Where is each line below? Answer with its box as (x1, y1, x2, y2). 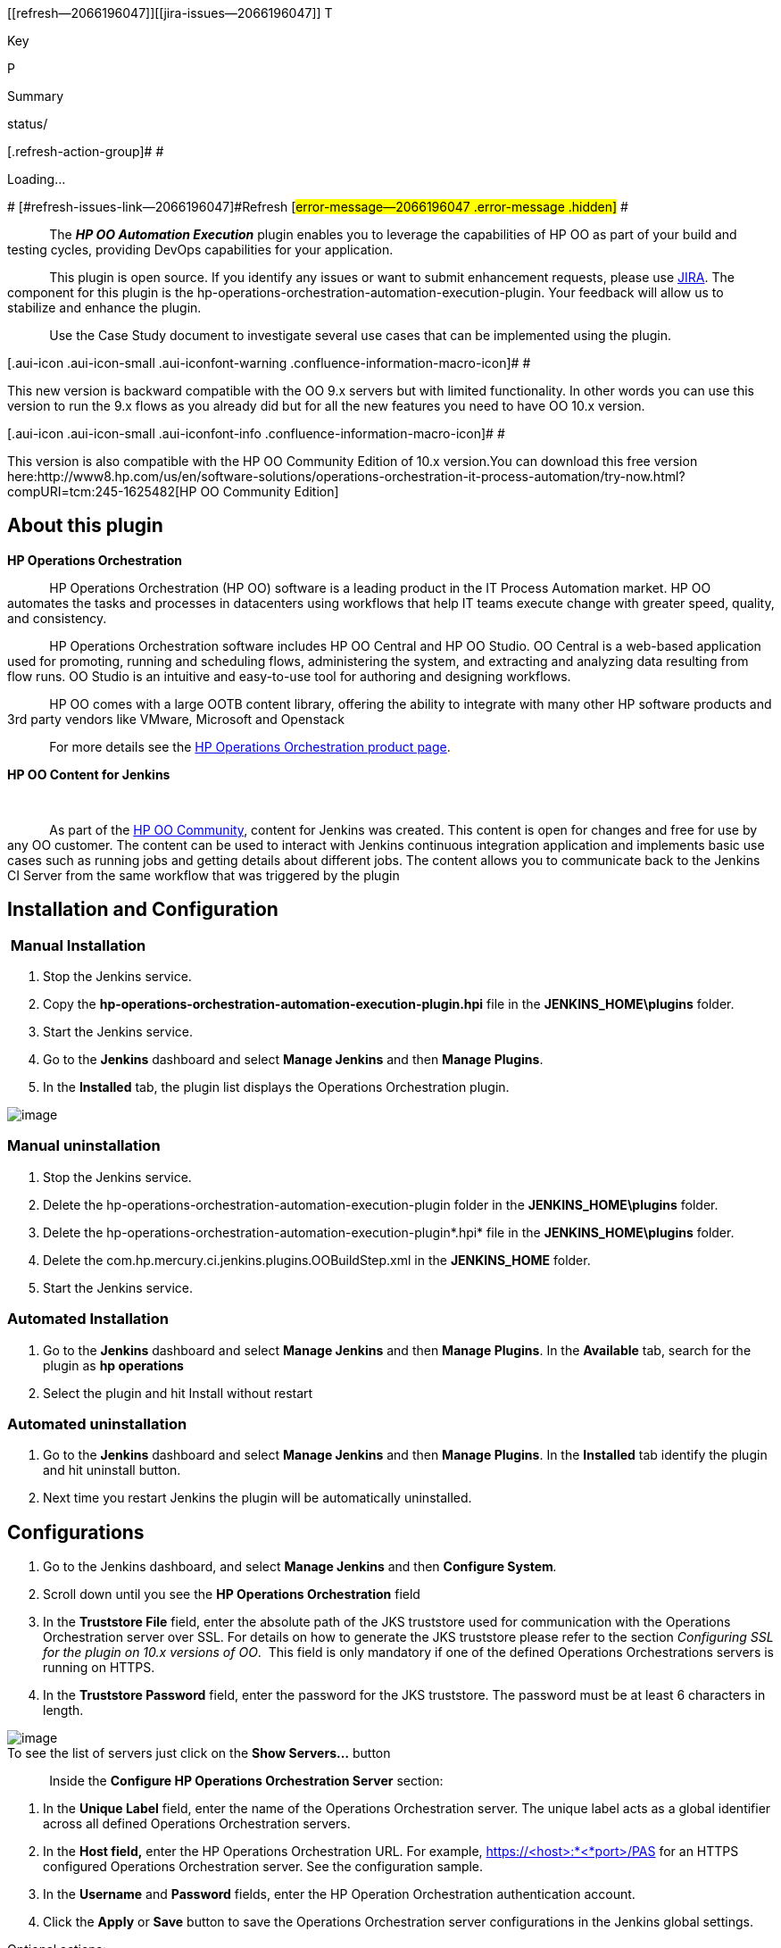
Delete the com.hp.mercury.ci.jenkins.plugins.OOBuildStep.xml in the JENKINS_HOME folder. (43, 1252, 591, 1268)
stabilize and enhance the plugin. (7, 300, 202, 315)
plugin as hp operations (43, 1357, 184, 1373)
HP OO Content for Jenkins (7, 766, 170, 782)
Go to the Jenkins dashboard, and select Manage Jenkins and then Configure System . (43, 1559, 557, 1575)
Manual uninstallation (7, 1136, 161, 1155)
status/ (7, 116, 48, 131)
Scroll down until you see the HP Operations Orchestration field (43, 1586, 420, 1603)
